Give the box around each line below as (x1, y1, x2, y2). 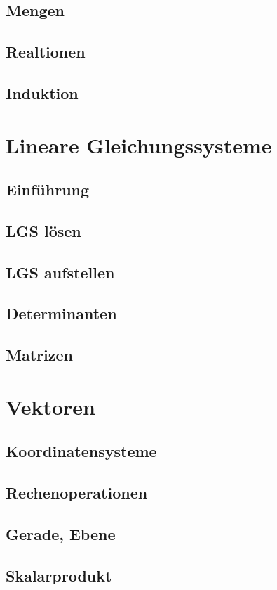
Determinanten (6, 302, 117, 324)
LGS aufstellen (6, 261, 115, 283)
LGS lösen (6, 219, 81, 241)
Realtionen (6, 41, 86, 63)
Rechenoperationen (6, 482, 148, 504)
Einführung (6, 179, 90, 200)
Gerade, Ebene (6, 522, 116, 544)
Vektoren (6, 392, 95, 421)
